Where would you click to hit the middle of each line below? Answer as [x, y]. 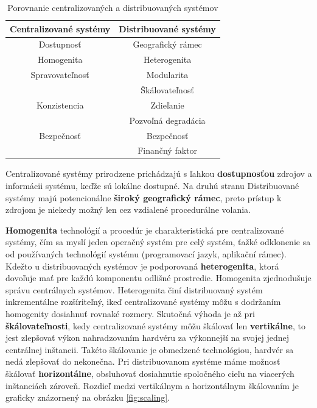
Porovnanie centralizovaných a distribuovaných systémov [113, 7]
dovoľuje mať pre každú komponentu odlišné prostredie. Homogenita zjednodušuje [158, 278]
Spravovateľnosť [60, 75]
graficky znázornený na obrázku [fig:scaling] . [88, 397]
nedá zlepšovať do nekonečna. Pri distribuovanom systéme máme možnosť [143, 361]
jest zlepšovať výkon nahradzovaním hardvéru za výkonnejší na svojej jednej [147, 338]
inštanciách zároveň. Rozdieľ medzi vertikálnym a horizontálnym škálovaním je [152, 385]
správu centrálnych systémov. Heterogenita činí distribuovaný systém [134, 289]
